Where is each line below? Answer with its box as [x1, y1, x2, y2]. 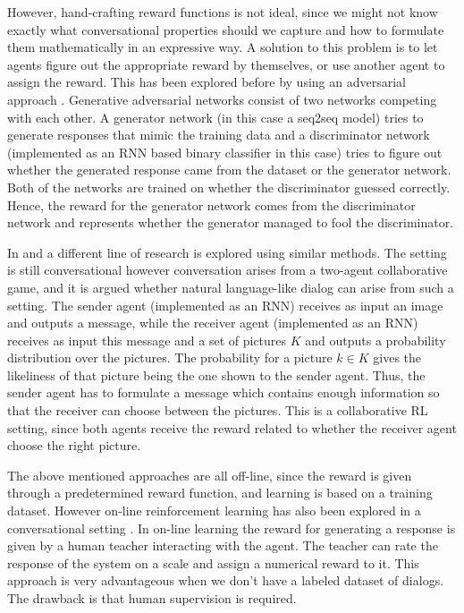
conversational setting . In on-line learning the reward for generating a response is [7, 518, 456, 537]
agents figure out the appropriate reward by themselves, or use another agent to [7, 55, 445, 73]
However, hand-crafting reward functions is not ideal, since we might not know [7, 3, 438, 21]
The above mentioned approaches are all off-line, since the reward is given [7, 465, 412, 484]
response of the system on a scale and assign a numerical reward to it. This [7, 553, 419, 572]
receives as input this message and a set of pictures [7, 330, 287, 349]
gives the [373, 348, 422, 367]
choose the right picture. [7, 436, 141, 455]
